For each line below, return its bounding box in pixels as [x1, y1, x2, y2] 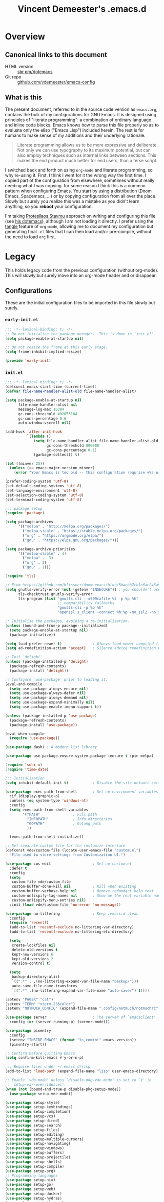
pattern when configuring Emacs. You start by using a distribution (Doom [5, 188, 152, 194]
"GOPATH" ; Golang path [26, 821, 102, 826]
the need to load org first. [5, 234, 56, 240]
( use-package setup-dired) [5, 1119, 60, 1124]
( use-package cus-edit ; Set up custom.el [5, 861, 132, 866]
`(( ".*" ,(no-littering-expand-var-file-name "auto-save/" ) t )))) [11, 988, 150, 993]
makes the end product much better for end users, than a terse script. [17, 157, 158, 163]
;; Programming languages [5, 1173, 58, 1178]
